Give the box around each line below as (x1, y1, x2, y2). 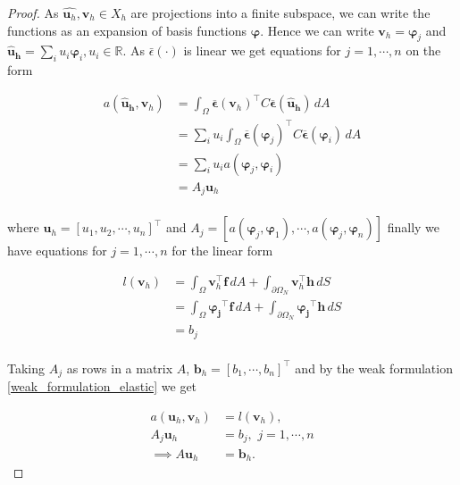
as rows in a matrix (66, 358, 173, 377)
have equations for (7, 241, 107, 260)
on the (406, 41, 441, 60)
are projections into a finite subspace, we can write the (130, 4, 431, 21)
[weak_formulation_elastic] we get (7, 377, 197, 396)
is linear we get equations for (183, 41, 341, 60)
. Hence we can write (260, 21, 374, 39)
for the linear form (171, 241, 273, 260)
